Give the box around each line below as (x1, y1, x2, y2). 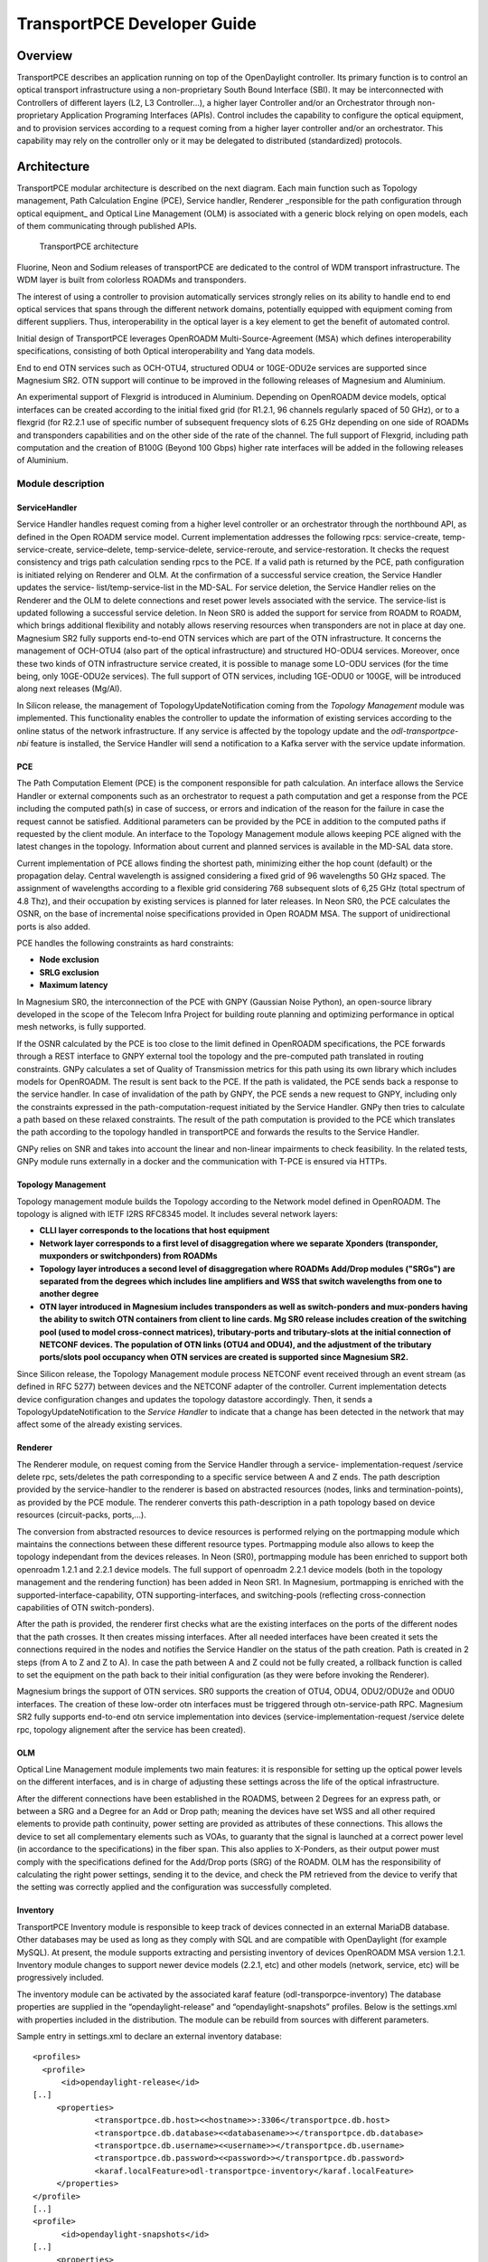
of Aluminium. (16, 455, 69, 466)
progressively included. (16, 1972, 104, 1983)
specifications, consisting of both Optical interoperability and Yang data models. (16, 346, 315, 356)
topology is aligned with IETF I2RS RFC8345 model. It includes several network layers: (16, 1209, 338, 1220)
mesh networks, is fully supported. (16, 1022, 146, 1032)
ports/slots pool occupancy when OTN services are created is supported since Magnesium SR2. (39, 1352, 408, 1363)
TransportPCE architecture (39, 241, 139, 252)
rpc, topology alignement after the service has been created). (16, 1724, 246, 1735)
